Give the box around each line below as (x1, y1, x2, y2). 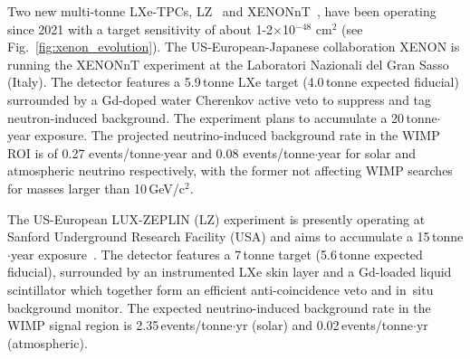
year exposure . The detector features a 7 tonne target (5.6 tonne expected (10, 244, 423, 263)
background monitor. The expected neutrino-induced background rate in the (7, 298, 431, 316)
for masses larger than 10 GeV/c (7, 178, 186, 197)
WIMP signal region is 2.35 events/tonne (7, 316, 233, 335)
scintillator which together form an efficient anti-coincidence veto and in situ (7, 279, 434, 298)
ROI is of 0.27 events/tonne (7, 143, 161, 162)
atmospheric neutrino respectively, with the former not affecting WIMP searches (7, 161, 453, 180)
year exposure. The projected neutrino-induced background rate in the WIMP (7, 126, 440, 145)
